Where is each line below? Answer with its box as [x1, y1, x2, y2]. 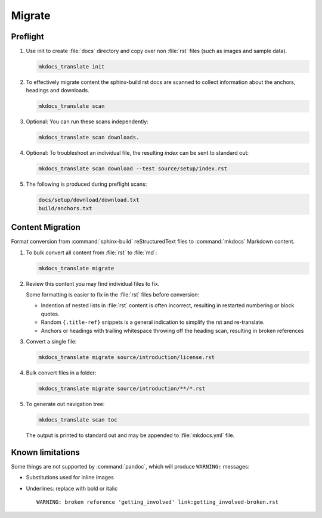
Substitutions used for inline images [26, 474, 114, 481]
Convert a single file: [26, 338, 77, 345]
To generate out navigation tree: [26, 400, 105, 407]
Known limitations [11, 447, 80, 457]
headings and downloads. [26, 87, 89, 94]
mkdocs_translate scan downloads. [38, 134, 140, 141]
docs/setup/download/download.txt [38, 196, 140, 204]
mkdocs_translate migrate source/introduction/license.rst [38, 354, 215, 360]
